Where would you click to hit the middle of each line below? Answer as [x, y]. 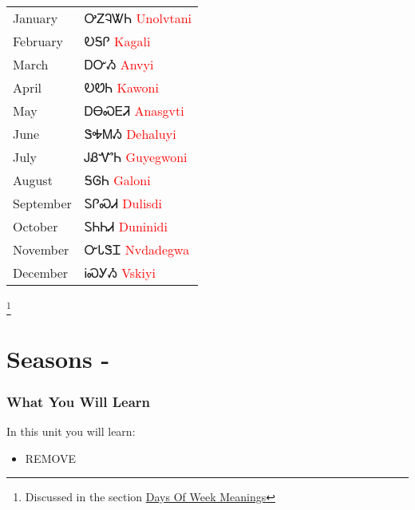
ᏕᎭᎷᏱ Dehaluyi [130, 134]
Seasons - [58, 358]
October [36, 226]
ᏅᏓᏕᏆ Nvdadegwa [137, 249]
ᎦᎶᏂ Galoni [117, 180]
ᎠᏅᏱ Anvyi [119, 64]
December [41, 273]
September [42, 203]
